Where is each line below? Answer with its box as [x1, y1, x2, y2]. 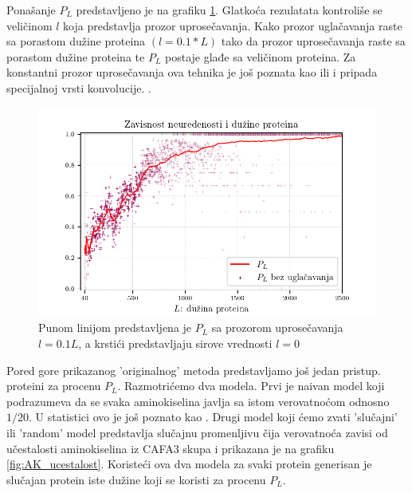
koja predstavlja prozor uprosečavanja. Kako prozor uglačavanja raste [63, 17, 402, 34]
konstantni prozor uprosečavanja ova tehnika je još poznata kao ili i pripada [6, 64, 378, 81]
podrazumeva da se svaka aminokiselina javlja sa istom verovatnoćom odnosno [6, 392, 390, 409]
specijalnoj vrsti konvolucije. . [6, 79, 151, 96]
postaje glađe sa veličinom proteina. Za [165, 48, 356, 65]
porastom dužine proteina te [6, 48, 145, 65]
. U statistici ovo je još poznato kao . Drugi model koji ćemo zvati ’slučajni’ [29, 408, 398, 425]
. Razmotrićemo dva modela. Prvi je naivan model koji [117, 377, 385, 394]
